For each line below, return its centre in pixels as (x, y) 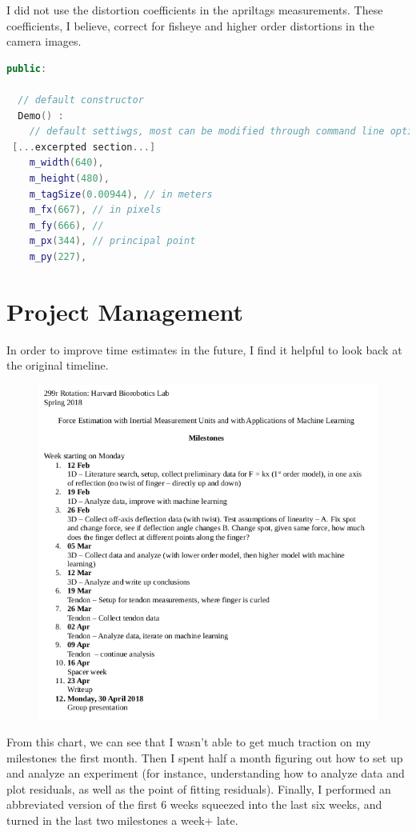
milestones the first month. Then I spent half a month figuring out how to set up (205, 757)
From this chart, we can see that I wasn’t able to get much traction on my (189, 741)
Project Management (125, 311)
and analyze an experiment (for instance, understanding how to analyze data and (206, 773)
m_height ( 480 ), (69, 178)
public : (27, 68)
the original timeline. (58, 365)
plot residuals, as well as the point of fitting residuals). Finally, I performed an (199, 788)
